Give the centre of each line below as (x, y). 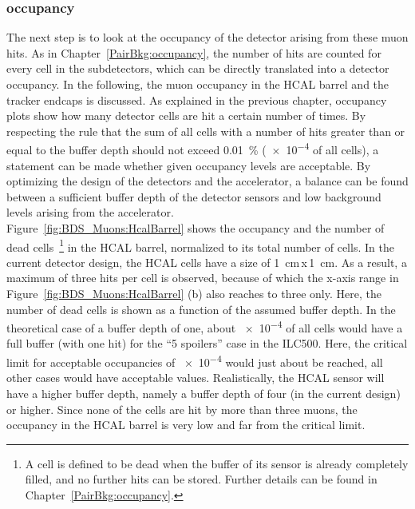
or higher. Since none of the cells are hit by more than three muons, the (182, 409)
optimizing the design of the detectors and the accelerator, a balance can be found (207, 181)
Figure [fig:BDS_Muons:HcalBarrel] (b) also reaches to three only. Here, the (194, 294)
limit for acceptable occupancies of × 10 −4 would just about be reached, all (195, 361)
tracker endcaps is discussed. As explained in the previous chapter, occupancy (197, 99)
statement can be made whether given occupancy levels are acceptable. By (189, 165)
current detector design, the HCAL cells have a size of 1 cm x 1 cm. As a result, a (207, 262)
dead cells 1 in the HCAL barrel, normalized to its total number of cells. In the (200, 245)
